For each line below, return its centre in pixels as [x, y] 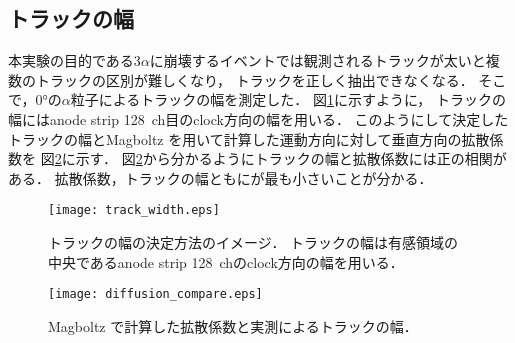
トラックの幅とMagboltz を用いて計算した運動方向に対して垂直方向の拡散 [249, 138]
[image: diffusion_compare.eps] [155, 294]
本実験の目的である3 [74, 60]
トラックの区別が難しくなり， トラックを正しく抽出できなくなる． [254, 79]
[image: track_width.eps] [134, 210]
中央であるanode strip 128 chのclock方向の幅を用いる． [226, 261]
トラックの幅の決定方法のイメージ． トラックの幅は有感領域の [253, 242]
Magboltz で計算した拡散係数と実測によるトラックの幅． [233, 325]
